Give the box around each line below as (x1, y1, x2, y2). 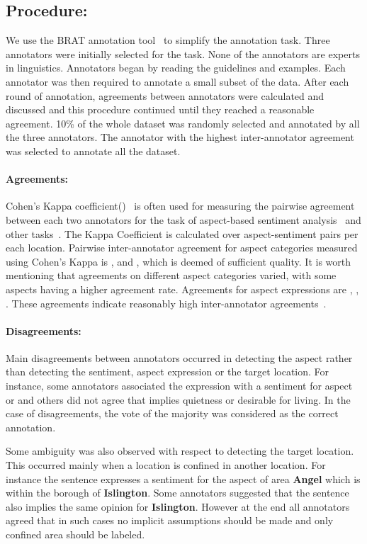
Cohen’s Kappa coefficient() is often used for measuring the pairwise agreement (6, 198, 355, 213)
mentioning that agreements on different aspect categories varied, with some (6, 268, 337, 283)
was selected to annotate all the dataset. (6, 143, 181, 158)
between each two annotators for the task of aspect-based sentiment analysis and (6, 212, 361, 227)
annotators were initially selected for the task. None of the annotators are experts (6, 46, 360, 61)
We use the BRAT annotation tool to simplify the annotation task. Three (6, 33, 330, 47)
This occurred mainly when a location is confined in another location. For (6, 458, 326, 472)
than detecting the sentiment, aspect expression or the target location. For (6, 364, 329, 379)
